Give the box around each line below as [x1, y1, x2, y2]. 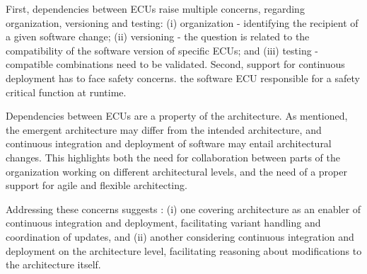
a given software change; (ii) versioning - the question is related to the [6, 29, 310, 44]
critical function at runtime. [6, 84, 127, 99]
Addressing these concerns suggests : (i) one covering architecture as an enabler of [6, 201, 361, 216]
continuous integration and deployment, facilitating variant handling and [6, 215, 321, 230]
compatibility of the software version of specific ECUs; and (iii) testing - [6, 42, 319, 57]
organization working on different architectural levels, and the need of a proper [6, 164, 347, 178]
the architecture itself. [6, 257, 101, 272]
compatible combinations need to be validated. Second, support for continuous [6, 57, 345, 72]
